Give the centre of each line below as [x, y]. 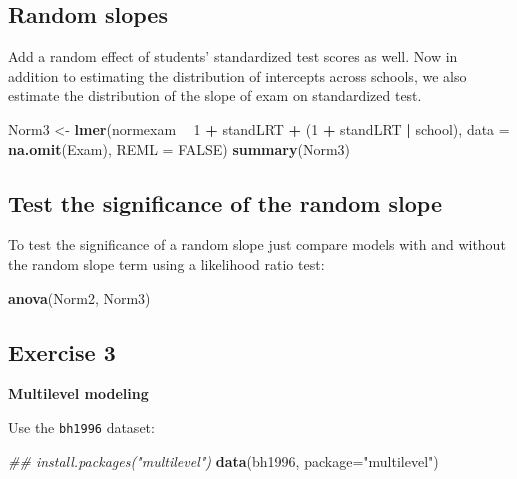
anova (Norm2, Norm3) [79, 297]
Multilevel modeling [78, 393]
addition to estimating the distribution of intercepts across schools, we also [237, 75]
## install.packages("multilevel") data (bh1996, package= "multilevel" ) [223, 460]
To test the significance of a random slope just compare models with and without [257, 244]
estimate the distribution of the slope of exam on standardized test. [215, 95]
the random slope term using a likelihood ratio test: [166, 263]
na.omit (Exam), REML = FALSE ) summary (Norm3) [179, 148]
